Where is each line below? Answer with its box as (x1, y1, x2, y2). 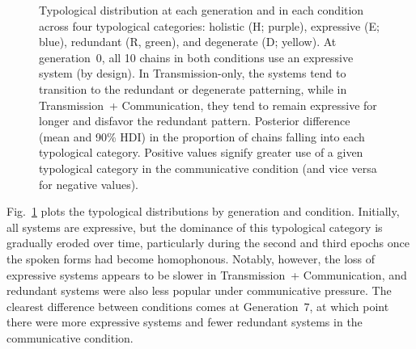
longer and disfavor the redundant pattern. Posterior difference (39, 112, 350, 129)
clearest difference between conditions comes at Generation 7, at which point (6, 297, 389, 314)
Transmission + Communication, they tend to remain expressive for (39, 96, 377, 113)
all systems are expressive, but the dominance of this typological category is (6, 218, 383, 235)
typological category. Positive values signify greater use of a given (39, 144, 363, 161)
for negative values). (39, 175, 139, 192)
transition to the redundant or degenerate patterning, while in (39, 80, 347, 97)
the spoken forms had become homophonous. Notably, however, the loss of (6, 250, 376, 267)
